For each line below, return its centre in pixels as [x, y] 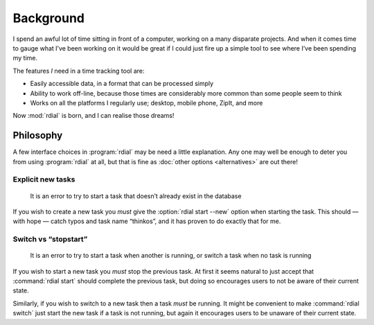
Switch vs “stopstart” [50, 239]
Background [48, 18]
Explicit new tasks [44, 179]
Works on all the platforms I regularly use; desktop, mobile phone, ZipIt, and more [146, 103]
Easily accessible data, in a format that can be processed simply [122, 84]
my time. [25, 58]
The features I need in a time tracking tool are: [79, 71]
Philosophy [38, 135]
